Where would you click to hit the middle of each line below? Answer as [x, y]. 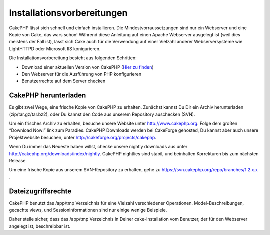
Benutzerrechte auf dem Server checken [64, 81]
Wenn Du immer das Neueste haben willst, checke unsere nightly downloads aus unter [98, 147]
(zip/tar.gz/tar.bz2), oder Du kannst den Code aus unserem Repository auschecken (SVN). [102, 114]
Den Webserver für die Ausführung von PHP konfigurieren [82, 74]
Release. [18, 160]
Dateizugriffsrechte [40, 191]
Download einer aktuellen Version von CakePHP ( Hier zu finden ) [88, 67]
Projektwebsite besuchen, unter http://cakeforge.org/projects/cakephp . [83, 137]
